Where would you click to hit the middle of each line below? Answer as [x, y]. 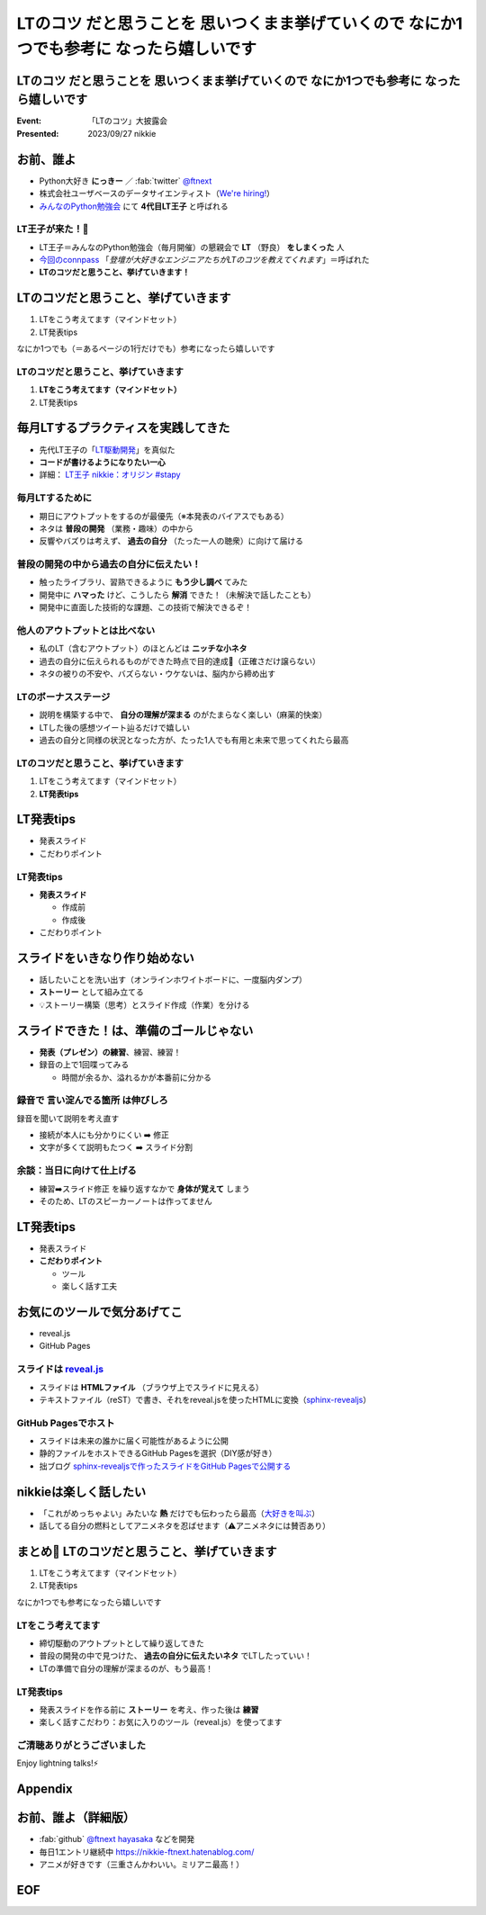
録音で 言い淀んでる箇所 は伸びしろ [92, 1101]
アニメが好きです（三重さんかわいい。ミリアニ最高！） [142, 1865]
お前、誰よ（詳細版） [76, 1818]
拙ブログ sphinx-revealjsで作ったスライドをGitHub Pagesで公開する [165, 1466]
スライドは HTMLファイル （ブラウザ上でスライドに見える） [152, 1387]
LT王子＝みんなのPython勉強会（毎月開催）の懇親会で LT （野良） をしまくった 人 [192, 247]
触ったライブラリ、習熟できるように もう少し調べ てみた [144, 582]
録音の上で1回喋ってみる [84, 1065]
